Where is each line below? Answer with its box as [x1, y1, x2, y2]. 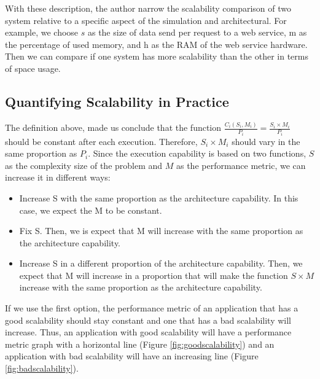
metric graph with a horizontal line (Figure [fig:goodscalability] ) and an [5, 337, 275, 350]
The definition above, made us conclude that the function [5, 121, 222, 134]
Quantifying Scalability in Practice [5, 92, 229, 111]
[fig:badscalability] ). [5, 362, 79, 375]
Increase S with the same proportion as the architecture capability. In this [19, 191, 299, 204]
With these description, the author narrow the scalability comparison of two [5, 2, 292, 14]
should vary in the [232, 135, 300, 147]
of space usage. [5, 61, 61, 74]
